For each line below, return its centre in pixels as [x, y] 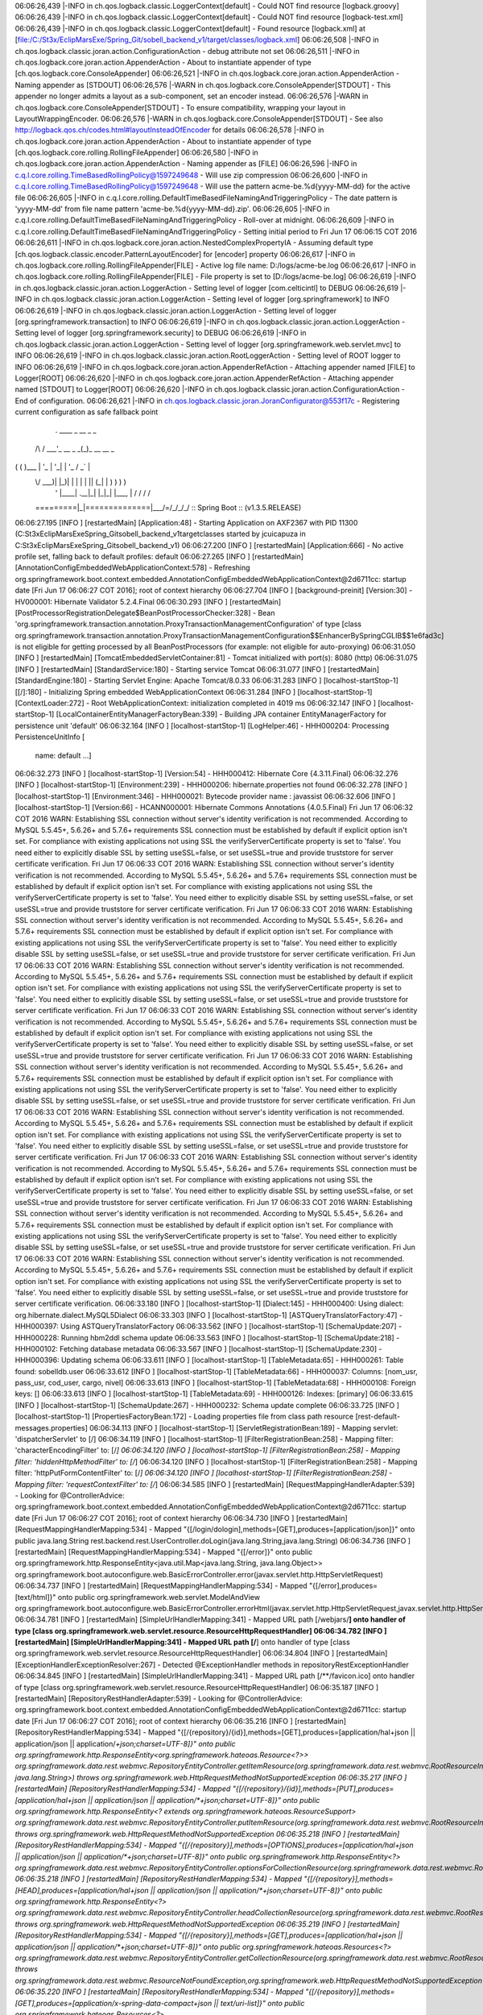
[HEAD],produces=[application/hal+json [82, 1890]
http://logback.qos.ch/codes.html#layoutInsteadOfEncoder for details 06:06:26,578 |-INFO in [169, 130]
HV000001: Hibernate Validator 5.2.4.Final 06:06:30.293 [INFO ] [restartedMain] [148, 601]
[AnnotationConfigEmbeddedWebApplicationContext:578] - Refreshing [132, 567]
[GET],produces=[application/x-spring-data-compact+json [114, 2003]
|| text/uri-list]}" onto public [259, 2003]
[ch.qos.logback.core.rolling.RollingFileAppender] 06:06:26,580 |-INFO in [137, 152]
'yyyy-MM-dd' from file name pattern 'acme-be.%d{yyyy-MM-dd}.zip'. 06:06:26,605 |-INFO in [172, 209]
